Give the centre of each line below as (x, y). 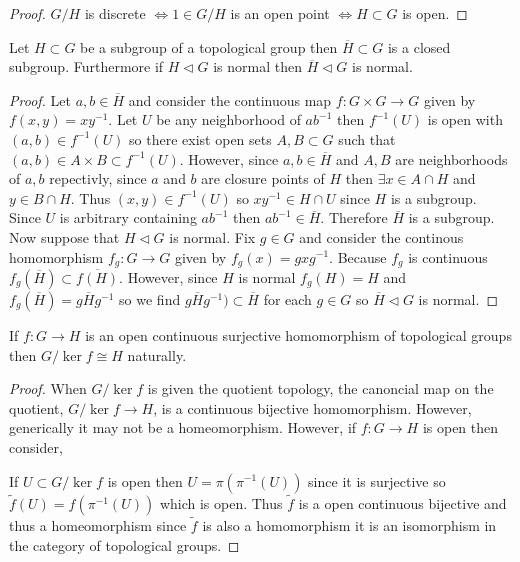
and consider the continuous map (230, 99)
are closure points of (263, 178)
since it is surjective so (377, 480)
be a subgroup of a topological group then (209, 46)
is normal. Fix (212, 236)
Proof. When (48, 388)
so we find (150, 298)
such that (367, 138)
